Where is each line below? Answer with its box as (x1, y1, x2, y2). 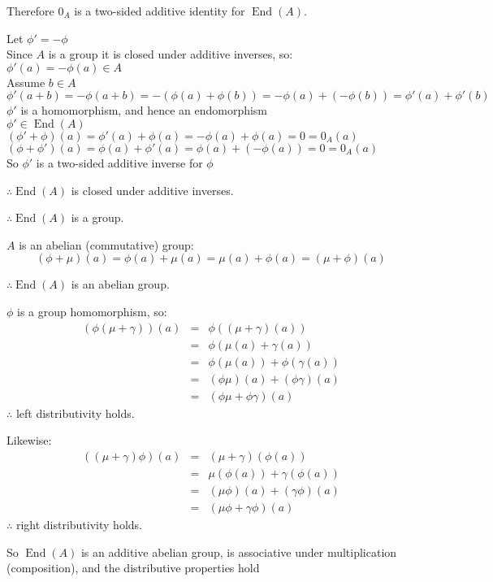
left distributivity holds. (15, 404, 135, 421)
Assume (6, 73, 45, 90)
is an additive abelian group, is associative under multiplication (80, 543, 397, 560)
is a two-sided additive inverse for (36, 154, 203, 171)
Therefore (6, 2, 54, 19)
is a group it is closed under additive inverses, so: (48, 46, 293, 63)
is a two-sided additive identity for (74, 2, 245, 19)
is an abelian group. (71, 276, 170, 293)
